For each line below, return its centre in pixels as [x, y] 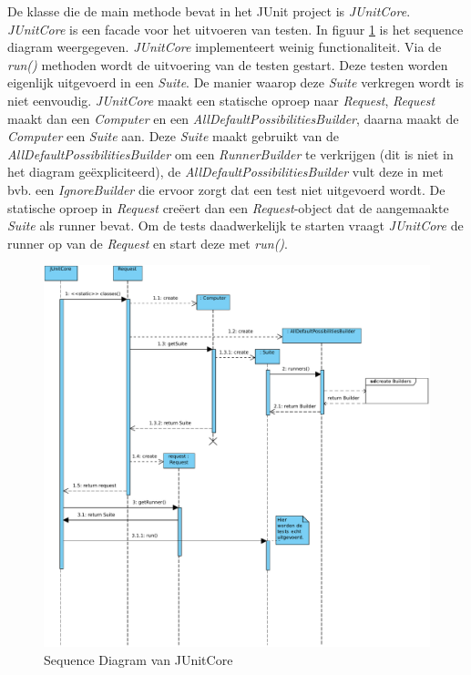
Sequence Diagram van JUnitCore [138, 659]
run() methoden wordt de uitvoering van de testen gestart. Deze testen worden [228, 64]
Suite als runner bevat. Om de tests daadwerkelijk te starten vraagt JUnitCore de [235, 225]
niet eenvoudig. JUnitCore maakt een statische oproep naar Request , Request [221, 100]
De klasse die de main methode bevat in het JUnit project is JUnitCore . [209, 11]
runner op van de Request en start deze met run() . [148, 243]
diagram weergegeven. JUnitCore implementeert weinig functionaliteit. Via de [225, 47]
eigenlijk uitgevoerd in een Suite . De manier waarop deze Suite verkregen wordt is [236, 82]
